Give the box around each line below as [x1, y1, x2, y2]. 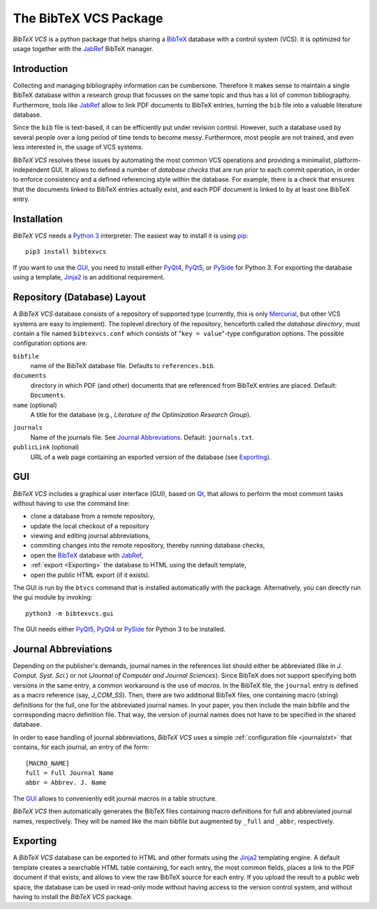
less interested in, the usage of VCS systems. [13, 143, 143, 152]
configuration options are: [13, 339, 87, 347]
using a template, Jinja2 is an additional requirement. [13, 273, 165, 282]
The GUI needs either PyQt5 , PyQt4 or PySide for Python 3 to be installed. [13, 625, 226, 634]
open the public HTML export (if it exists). [30, 570, 150, 579]
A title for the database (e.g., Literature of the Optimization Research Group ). [30, 411, 251, 419]
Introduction [13, 63, 68, 75]
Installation [13, 213, 63, 225]
